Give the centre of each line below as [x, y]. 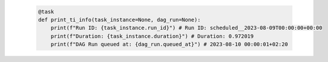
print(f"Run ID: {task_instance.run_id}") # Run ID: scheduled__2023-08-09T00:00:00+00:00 [186, 28]
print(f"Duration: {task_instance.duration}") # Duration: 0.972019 [152, 36]
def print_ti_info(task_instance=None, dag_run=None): [119, 20]
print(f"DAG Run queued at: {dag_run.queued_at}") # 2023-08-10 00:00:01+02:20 [169, 44]
